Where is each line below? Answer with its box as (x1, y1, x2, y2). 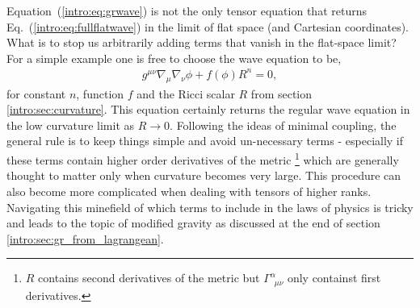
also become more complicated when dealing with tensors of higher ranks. (6, 182, 372, 199)
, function (76, 85, 124, 102)
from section (250, 85, 313, 102)
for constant (6, 85, 66, 102)
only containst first (287, 269, 381, 286)
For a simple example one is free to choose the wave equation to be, (6, 49, 342, 66)
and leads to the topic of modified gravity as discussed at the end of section (6, 214, 380, 231)
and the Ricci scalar (136, 85, 235, 102)
